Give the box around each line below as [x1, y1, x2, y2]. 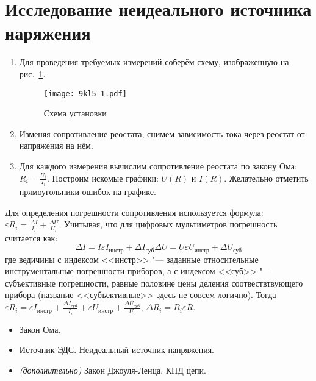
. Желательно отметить [224, 171, 309, 184]
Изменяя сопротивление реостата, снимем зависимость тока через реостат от [19, 127, 305, 140]
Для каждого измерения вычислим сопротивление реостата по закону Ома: [19, 159, 297, 172]
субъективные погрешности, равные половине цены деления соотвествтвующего [5, 276, 303, 289]
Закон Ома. [19, 322, 61, 335]
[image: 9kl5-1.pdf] [43, 89, 127, 98]
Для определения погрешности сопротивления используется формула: [5, 205, 264, 218]
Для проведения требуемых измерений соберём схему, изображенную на [19, 55, 289, 68]
